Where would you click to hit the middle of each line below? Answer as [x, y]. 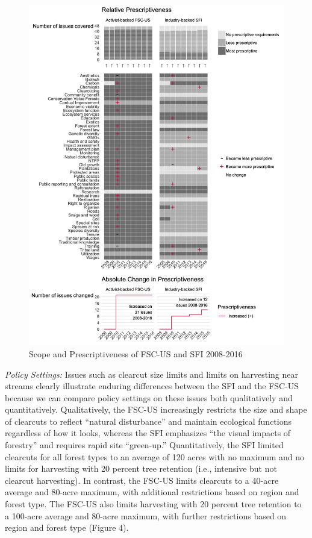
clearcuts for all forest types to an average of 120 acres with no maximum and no [155, 456]
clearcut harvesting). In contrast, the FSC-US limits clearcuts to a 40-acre [142, 480]
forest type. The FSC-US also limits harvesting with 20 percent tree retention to [153, 504]
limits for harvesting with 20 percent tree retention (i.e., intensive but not [141, 468]
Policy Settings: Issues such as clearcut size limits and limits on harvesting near [152, 374]
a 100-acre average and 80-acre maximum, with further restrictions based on [146, 515]
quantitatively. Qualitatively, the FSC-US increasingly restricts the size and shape [156, 409]
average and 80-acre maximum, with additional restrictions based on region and [152, 492]
